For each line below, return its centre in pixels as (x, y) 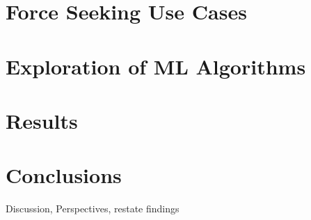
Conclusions (64, 175)
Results (42, 120)
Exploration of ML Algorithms (156, 66)
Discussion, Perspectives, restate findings (93, 209)
